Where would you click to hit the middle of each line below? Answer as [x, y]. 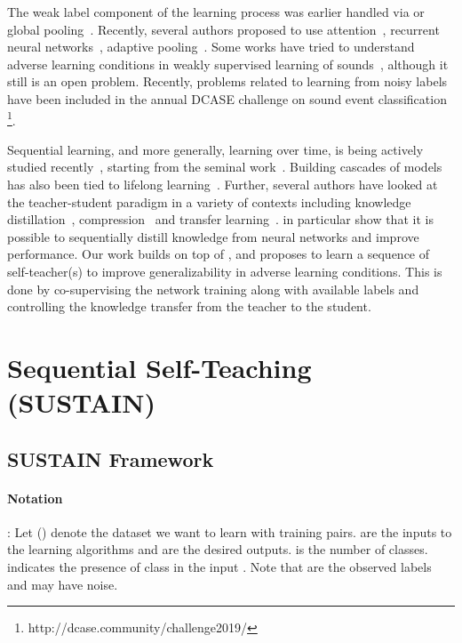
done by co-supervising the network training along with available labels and [213, 289]
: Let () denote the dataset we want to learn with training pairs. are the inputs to [230, 531]
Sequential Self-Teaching [159, 367]
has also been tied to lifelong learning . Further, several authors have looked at [223, 184]
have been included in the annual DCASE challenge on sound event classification [227, 98]
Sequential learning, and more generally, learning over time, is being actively [215, 149]
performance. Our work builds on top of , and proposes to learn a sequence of [219, 254]
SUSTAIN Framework [111, 458]
